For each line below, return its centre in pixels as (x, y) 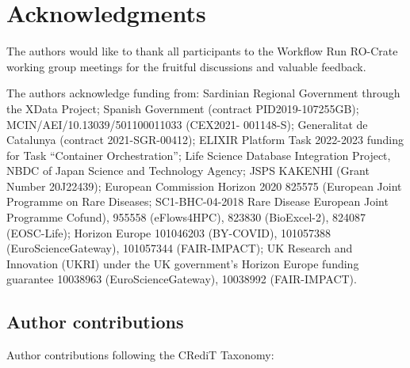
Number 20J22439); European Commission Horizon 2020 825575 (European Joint (204, 186)
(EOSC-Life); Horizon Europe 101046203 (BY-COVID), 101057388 (169, 232)
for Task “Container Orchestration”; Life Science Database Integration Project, (199, 155)
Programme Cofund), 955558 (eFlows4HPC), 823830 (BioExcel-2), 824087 (186, 217)
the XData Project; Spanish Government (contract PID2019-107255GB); (183, 108)
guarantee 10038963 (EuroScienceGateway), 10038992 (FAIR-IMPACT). (182, 279)
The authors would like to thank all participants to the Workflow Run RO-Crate (202, 51)
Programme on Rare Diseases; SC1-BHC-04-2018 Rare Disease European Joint (197, 201)
